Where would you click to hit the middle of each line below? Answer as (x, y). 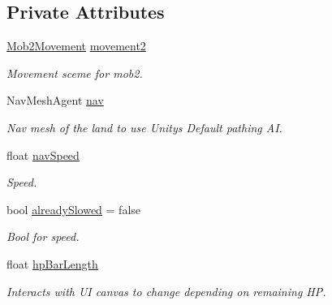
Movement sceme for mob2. (75, 73)
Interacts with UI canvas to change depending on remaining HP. (166, 291)
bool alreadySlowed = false (74, 209)
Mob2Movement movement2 (76, 46)
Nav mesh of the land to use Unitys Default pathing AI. (144, 127)
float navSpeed (43, 155)
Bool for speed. (43, 236)
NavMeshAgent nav (55, 100)
